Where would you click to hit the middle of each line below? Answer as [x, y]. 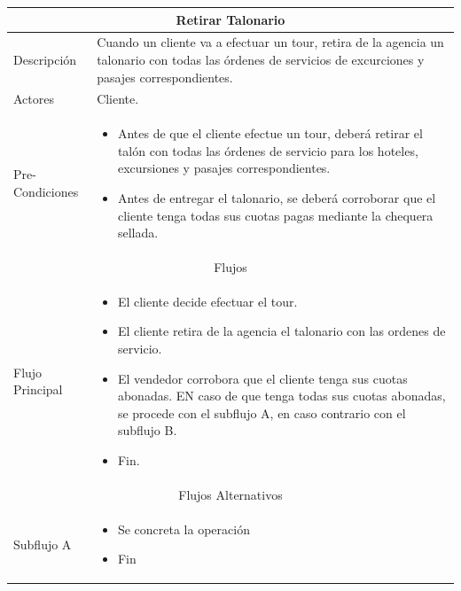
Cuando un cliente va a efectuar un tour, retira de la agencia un [270, 42]
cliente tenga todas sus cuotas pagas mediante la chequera [275, 215]
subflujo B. [147, 430]
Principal [38, 389]
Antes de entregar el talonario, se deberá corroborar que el [277, 198]
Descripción [45, 59]
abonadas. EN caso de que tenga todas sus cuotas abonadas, [281, 396]
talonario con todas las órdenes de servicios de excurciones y [261, 59]
